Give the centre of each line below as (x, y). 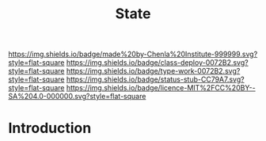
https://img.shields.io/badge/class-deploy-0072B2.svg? (157, 63)
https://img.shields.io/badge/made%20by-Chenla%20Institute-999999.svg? (133, 54)
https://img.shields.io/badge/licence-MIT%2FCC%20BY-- (161, 88)
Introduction (50, 128)
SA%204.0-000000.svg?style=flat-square (77, 97)
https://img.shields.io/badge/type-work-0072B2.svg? (153, 71)
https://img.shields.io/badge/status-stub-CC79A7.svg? (155, 79)
